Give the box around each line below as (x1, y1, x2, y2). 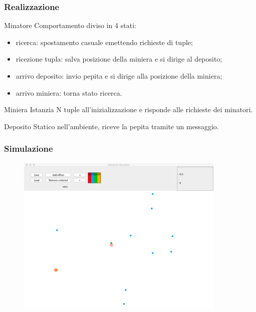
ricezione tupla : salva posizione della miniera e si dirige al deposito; (16, 54, 222, 64)
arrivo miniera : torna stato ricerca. (16, 87, 122, 98)
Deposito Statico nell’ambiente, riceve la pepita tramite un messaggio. (4, 121, 219, 131)
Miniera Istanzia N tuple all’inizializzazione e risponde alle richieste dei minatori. (4, 104, 253, 115)
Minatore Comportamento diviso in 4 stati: (4, 20, 136, 31)
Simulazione (4, 142, 53, 155)
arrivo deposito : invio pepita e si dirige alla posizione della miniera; (16, 71, 222, 81)
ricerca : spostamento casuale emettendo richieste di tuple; (16, 37, 193, 47)
